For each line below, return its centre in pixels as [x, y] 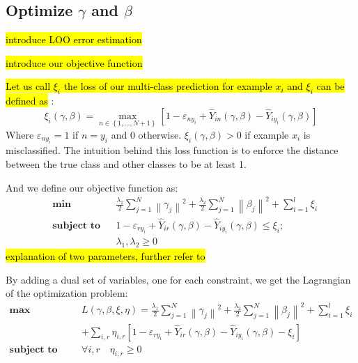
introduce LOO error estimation [74, 39]
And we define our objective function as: [92, 187]
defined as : [30, 101]
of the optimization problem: [67, 293]
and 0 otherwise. [146, 134]
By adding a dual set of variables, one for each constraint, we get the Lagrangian [178, 279]
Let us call [28, 86]
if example [267, 134]
